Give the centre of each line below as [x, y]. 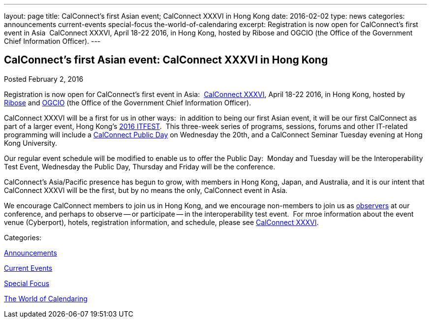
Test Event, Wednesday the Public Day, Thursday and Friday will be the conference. [140, 166]
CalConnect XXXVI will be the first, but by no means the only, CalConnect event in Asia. [146, 190]
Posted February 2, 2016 [44, 79]
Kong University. [31, 143]
